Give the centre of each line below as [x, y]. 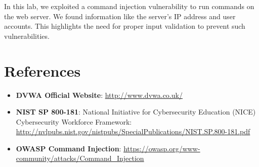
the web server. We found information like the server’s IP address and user [120, 16]
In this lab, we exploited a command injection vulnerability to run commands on [129, 6]
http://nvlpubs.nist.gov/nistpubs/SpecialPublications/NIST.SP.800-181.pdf [133, 131]
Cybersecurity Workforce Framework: [74, 121]
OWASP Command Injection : [69, 148]
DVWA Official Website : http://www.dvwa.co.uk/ [99, 95]
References [42, 70]
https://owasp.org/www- [162, 148]
